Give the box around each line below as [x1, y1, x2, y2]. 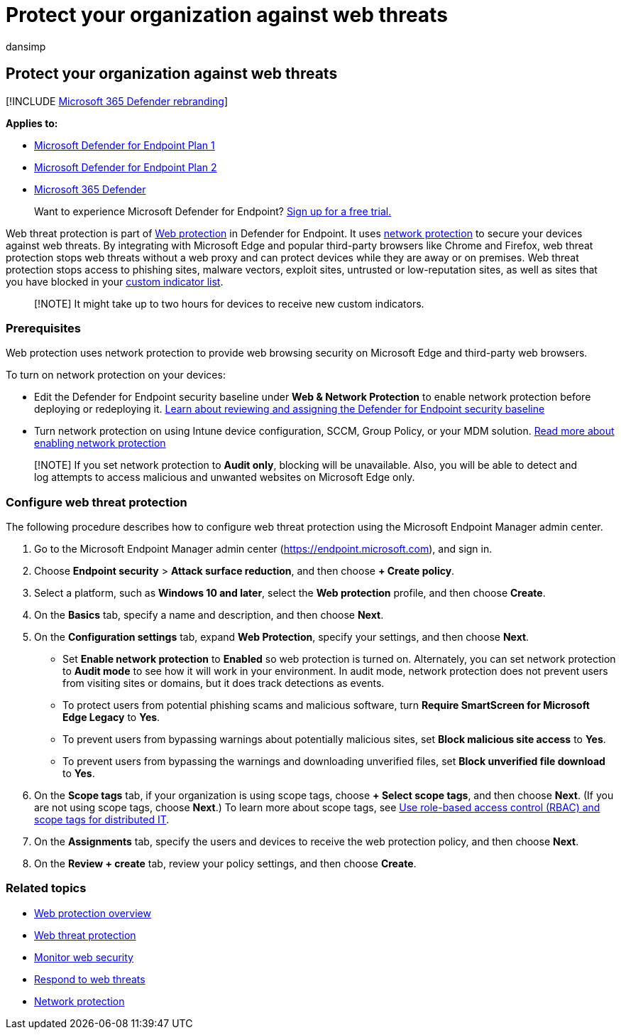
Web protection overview [34, 906, 151, 919]
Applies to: [6, 116, 58, 129]
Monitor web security [34, 950, 133, 963]
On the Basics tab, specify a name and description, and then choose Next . [34, 609, 384, 622]
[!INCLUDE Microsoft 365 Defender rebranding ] [6, 94, 229, 107]
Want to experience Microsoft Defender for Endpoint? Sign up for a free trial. [34, 205, 392, 217]
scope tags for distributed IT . [34, 813, 170, 826]
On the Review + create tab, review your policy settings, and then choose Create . [34, 857, 417, 870]
